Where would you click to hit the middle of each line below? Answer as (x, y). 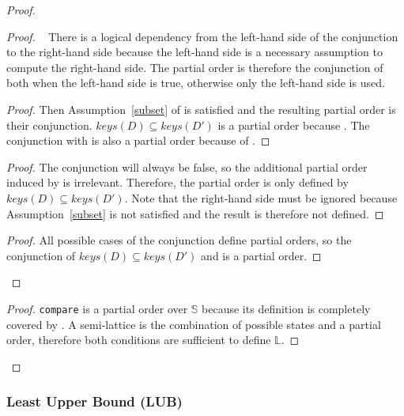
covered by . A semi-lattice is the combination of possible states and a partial (194, 324)
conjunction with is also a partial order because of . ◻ (138, 140)
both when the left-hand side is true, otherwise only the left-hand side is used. (196, 83)
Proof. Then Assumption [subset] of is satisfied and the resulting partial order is (201, 109)
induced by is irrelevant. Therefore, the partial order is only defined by (177, 182)
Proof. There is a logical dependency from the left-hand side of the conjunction (202, 36)
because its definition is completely (286, 308)
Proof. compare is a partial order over (97, 308)
